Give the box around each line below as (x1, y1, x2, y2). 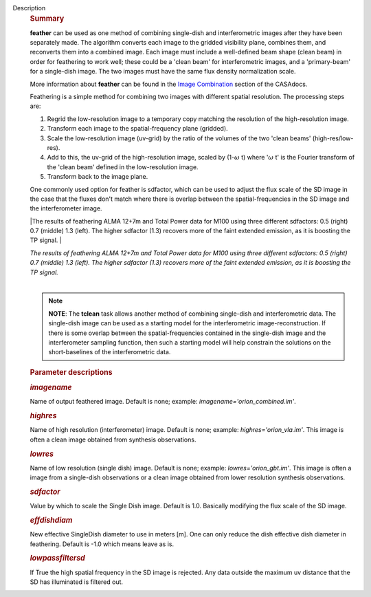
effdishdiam (30, 516, 73, 525)
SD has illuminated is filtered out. (30, 578, 124, 586)
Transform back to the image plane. (47, 173, 148, 181)
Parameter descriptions (30, 367, 113, 377)
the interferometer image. (30, 204, 102, 213)
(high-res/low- (312, 134, 354, 142)
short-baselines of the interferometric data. (48, 348, 171, 356)
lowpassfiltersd (30, 554, 85, 563)
